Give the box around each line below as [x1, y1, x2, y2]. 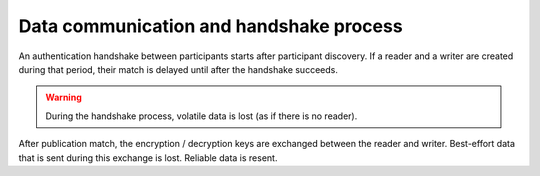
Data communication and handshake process [18, 15, 404, 37]
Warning [45, 91, 82, 104]
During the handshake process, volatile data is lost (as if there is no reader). [45, 110, 358, 122]
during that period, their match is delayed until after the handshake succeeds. [18, 63, 339, 75]
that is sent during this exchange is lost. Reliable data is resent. [18, 151, 278, 164]
